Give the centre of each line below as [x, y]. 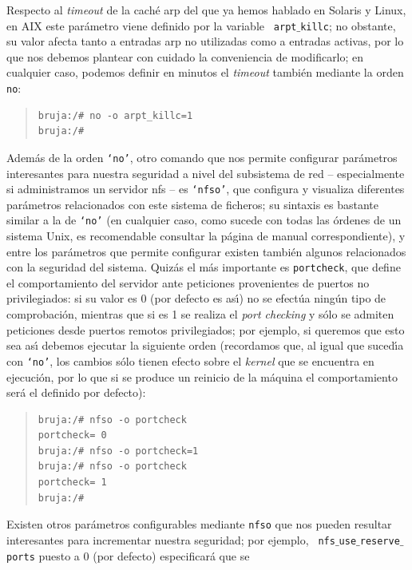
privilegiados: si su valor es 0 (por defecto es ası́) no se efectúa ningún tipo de [196, 298]
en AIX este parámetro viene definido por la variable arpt [152, 25]
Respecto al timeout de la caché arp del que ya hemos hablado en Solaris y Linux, [206, 10]
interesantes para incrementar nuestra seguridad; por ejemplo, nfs [171, 539]
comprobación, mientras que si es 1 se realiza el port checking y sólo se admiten [200, 314]
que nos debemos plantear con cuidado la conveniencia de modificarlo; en [185, 56]
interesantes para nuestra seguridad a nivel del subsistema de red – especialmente [206, 173]
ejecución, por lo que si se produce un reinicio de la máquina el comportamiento [202, 376]
